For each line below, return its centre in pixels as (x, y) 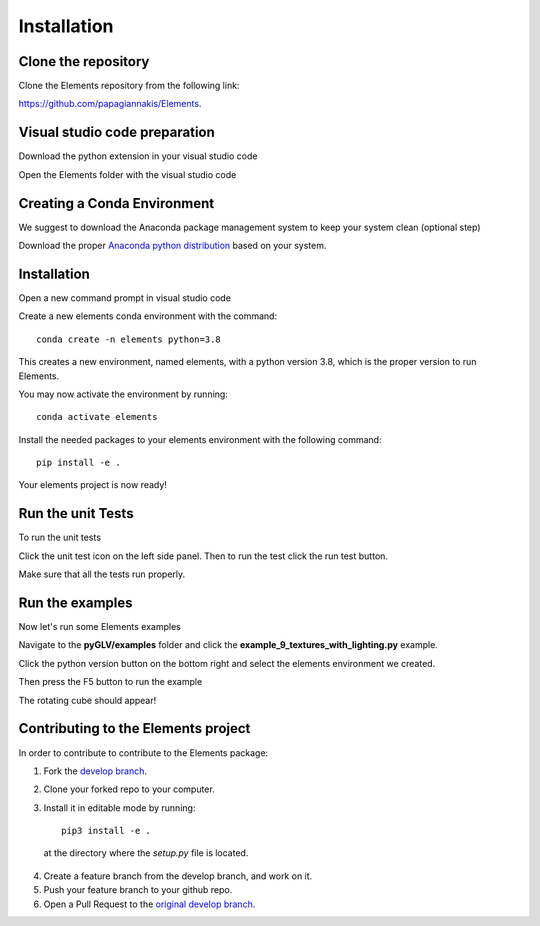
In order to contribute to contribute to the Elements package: (143, 752)
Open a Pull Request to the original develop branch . (149, 904)
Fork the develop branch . (95, 771)
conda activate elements (97, 417)
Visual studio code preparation (116, 132)
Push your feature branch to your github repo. (138, 890)
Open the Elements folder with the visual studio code (127, 174)
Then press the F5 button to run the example (110, 682)
